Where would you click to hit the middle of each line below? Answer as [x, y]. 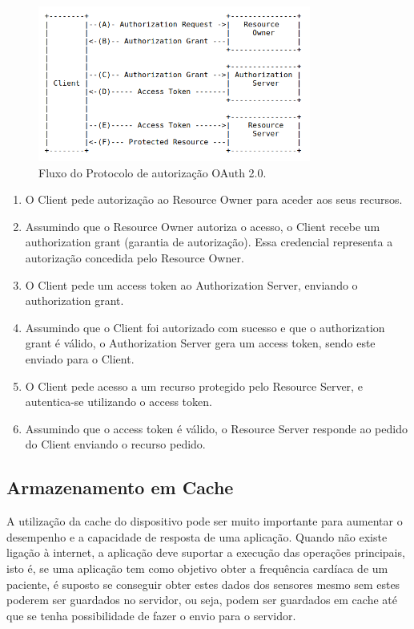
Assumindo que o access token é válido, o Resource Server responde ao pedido [216, 428]
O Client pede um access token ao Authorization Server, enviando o [191, 284]
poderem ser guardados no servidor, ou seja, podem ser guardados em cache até [202, 600]
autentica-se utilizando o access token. [119, 402]
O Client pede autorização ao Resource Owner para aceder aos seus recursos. [214, 199]
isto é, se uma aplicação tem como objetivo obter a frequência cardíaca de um [197, 568]
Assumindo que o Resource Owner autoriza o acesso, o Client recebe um [203, 226]
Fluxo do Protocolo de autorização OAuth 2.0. [153, 172]
